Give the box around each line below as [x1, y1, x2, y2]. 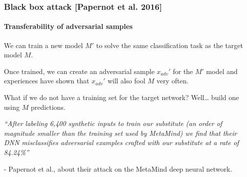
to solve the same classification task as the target [96, 40, 243, 50]
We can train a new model [4, 40, 83, 50]
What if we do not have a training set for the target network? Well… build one [4, 92, 239, 102]
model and [206, 66, 238, 76]
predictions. [30, 101, 66, 112]
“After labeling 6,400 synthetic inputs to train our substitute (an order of [4, 118, 223, 128]
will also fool [107, 76, 146, 86]
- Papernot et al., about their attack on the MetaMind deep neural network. [4, 163, 232, 174]
